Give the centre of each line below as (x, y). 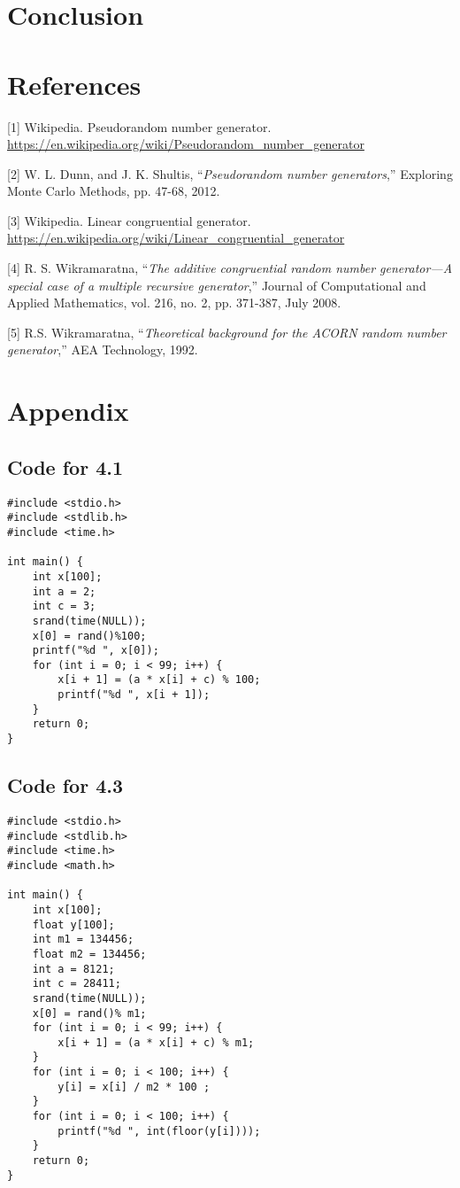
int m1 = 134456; (83, 940)
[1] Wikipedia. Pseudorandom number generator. (139, 126)
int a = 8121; (73, 969)
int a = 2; (64, 591)
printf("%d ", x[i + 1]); (134, 695)
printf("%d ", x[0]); (96, 651)
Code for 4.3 (65, 785)
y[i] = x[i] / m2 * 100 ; (134, 1087)
